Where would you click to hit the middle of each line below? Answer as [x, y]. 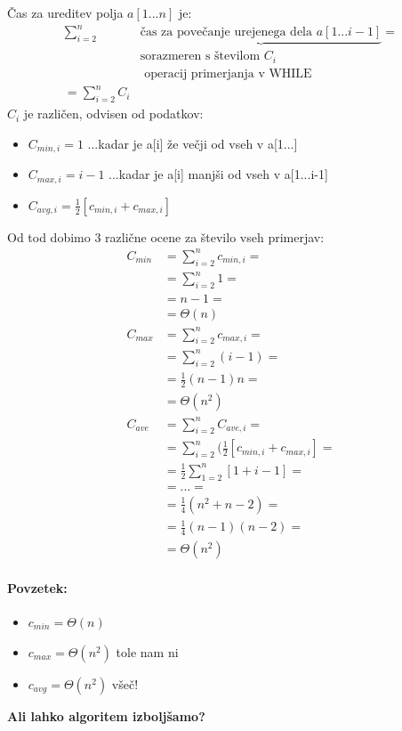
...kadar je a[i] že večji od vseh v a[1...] [193, 143]
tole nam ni [147, 651]
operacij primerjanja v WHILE [228, 73]
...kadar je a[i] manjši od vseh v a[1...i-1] [218, 174]
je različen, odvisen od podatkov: [113, 114]
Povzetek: [37, 587]
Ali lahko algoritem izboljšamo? [106, 715]
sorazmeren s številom [200, 57]
